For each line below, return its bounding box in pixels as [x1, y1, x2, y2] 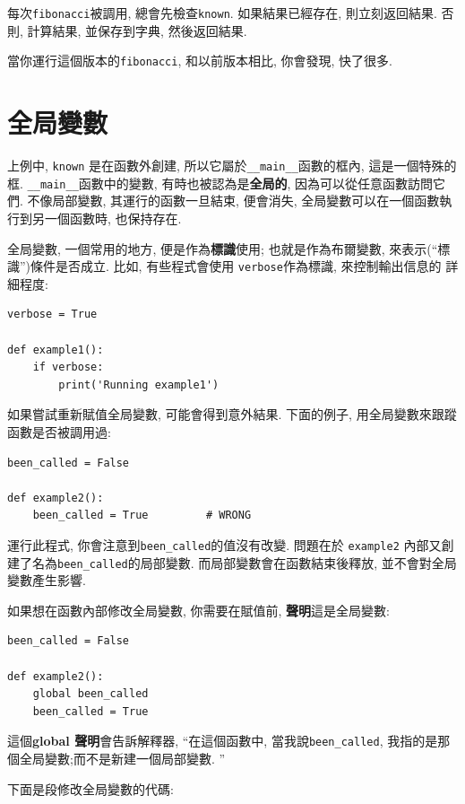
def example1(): [7, 343, 104, 356]
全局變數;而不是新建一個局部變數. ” [19, 749, 226, 768]
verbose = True [7, 308, 98, 321]
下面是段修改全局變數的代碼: [7, 779, 174, 798]
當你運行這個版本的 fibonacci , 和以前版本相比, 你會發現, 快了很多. [7, 51, 392, 70]
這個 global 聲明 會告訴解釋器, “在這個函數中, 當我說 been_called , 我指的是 [7, 731, 438, 750]
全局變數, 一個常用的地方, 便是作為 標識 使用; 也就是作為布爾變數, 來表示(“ [7, 239, 438, 258]
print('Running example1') [58, 378, 220, 391]
